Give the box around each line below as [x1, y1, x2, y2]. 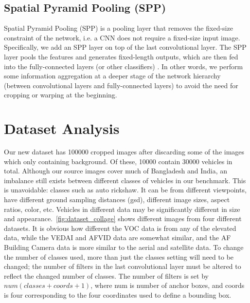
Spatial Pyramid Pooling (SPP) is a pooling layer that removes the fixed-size [4, 23, 233, 33]
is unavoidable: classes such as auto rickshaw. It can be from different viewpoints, [4, 185, 247, 195]
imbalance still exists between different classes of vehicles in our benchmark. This [4, 175, 246, 185]
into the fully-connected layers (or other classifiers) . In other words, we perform [4, 61, 243, 71]
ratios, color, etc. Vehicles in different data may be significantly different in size [4, 204, 240, 214]
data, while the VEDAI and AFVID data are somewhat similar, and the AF [4, 232, 231, 243]
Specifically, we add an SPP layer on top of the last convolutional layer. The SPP [4, 42, 247, 52]
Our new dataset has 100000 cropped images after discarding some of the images [4, 147, 245, 157]
